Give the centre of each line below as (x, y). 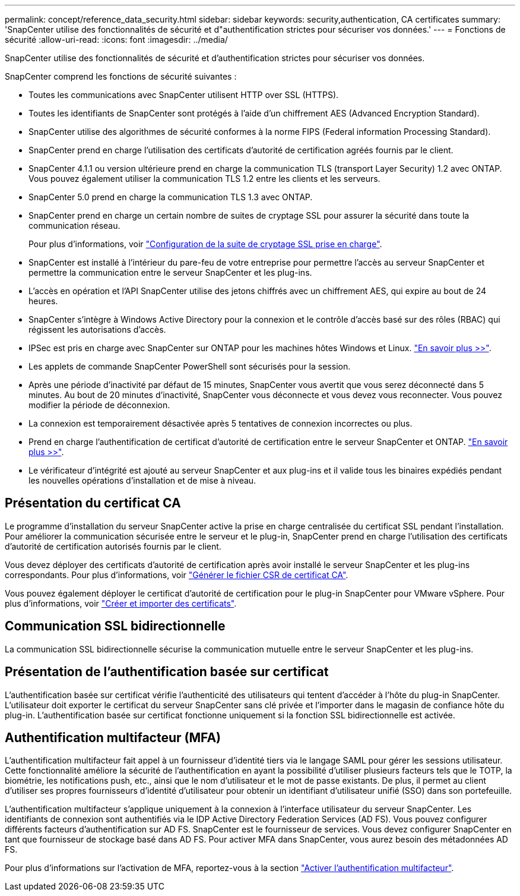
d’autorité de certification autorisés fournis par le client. (113, 546)
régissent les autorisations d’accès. (97, 329)
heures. (43, 301)
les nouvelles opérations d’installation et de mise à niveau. (142, 480)
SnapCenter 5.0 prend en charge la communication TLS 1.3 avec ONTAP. (171, 197)
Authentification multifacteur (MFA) (113, 737)
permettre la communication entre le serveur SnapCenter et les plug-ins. (170, 272)
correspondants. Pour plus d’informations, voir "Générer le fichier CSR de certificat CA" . (177, 575)
